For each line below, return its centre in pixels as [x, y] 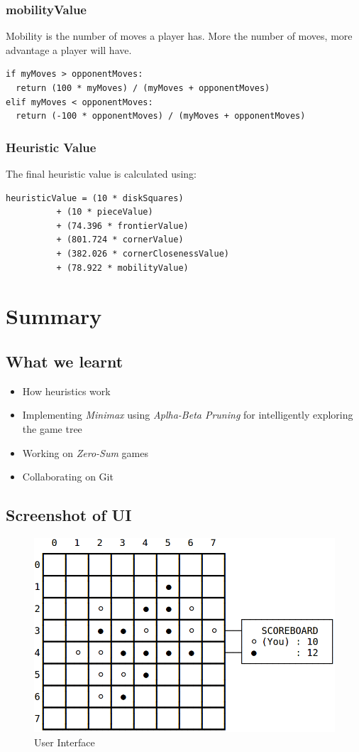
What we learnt [65, 361]
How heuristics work [66, 391]
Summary [54, 316]
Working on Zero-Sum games [85, 452]
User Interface [65, 742]
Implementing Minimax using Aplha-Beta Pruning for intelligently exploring [188, 415]
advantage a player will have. [69, 49]
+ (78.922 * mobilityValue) [122, 268]
